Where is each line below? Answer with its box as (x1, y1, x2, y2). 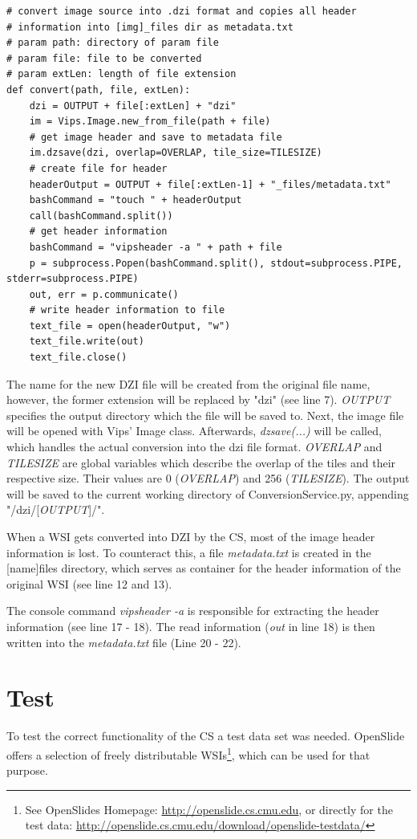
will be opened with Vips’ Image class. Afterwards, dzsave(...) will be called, (6, 422, 382, 439)
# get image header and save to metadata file (29, 131, 282, 143)
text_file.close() (29, 352, 128, 364)
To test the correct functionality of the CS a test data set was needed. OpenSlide (6, 727, 405, 744)
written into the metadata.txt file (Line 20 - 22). (6, 633, 241, 650)
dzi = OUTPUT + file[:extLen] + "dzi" (29, 100, 237, 112)
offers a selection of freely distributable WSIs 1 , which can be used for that (6, 743, 370, 763)
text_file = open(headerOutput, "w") (29, 320, 231, 332)
